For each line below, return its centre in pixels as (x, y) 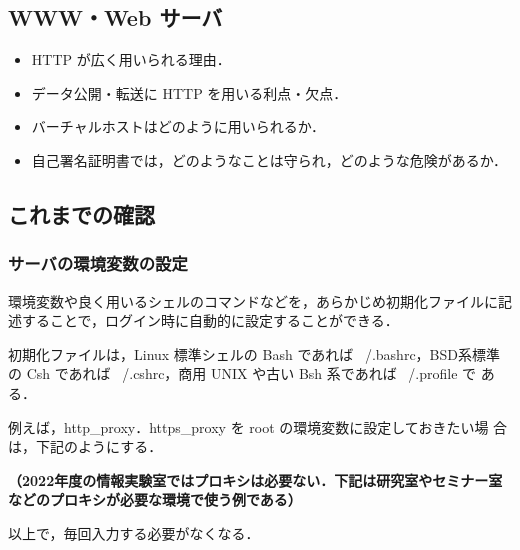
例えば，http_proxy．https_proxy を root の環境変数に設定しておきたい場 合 (258, 426)
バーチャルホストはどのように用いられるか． (178, 126)
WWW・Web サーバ (115, 17)
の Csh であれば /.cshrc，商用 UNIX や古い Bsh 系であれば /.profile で (242, 373)
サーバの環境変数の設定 (98, 263)
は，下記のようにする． (85, 446)
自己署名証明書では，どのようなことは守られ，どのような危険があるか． (269, 159)
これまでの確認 (81, 213)
